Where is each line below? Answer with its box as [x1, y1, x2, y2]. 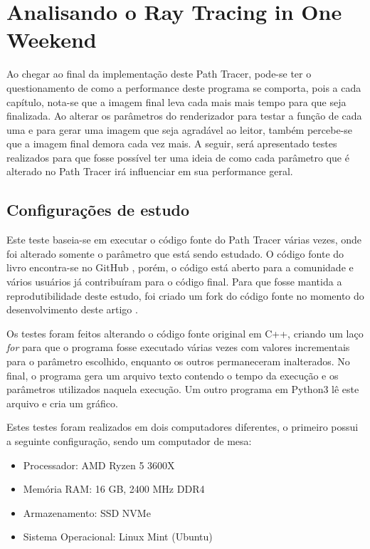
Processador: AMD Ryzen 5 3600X [23, 457, 175, 472]
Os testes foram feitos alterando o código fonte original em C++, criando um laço [6, 325, 364, 340]
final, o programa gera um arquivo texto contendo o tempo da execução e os [6, 367, 339, 382]
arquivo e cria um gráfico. [6, 395, 118, 410]
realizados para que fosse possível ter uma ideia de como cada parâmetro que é [6, 150, 349, 164]
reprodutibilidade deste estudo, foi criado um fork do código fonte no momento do [6, 288, 364, 303]
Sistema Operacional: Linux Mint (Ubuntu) [23, 529, 213, 544]
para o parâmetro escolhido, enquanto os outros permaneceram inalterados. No [6, 354, 350, 369]
